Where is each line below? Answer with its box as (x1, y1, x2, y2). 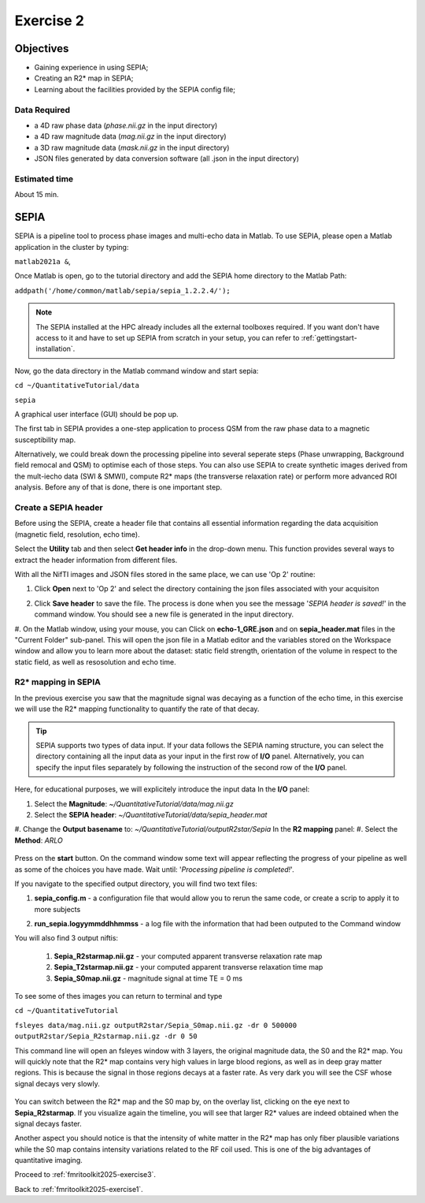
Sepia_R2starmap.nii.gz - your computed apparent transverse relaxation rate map (54, 951, 323, 961)
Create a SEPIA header (14, 502, 103, 512)
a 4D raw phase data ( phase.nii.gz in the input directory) (34, 121, 218, 130)
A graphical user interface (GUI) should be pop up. (14, 409, 179, 419)
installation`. (35, 344, 76, 354)
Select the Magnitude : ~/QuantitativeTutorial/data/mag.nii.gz (34, 799, 234, 808)
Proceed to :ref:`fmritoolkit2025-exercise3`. (14, 1170, 157, 1179)
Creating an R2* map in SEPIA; (34, 73, 134, 83)
